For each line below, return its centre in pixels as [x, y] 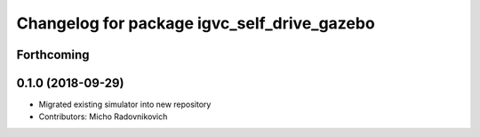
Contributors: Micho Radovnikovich [103, 117]
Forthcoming [53, 55]
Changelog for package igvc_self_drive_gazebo [196, 23]
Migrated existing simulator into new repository [125, 105]
